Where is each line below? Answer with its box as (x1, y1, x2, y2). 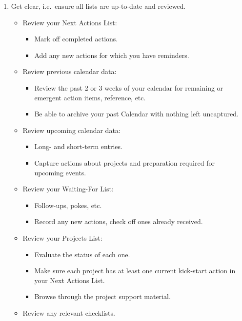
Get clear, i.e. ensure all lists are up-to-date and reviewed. (11, 1, 186, 11)
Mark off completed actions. (34, 34, 118, 44)
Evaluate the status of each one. (34, 249, 130, 259)
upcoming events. (34, 167, 86, 177)
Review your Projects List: (22, 232, 102, 243)
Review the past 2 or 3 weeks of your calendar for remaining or (34, 82, 223, 93)
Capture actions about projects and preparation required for (34, 157, 215, 168)
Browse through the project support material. (34, 291, 171, 302)
